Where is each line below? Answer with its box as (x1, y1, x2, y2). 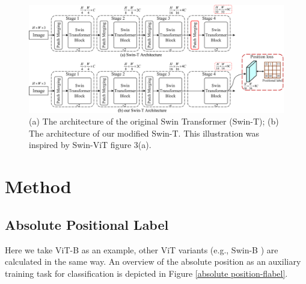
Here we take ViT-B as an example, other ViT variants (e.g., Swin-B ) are (5, 243, 278, 256)
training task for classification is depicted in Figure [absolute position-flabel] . (5, 267, 288, 279)
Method (5, 174, 72, 199)
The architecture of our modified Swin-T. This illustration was (29, 126, 260, 139)
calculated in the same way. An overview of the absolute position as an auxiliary (5, 255, 301, 268)
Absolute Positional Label (5, 215, 169, 233)
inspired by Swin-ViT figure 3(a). (29, 138, 151, 151)
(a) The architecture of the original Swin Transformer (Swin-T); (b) (29, 115, 279, 128)
